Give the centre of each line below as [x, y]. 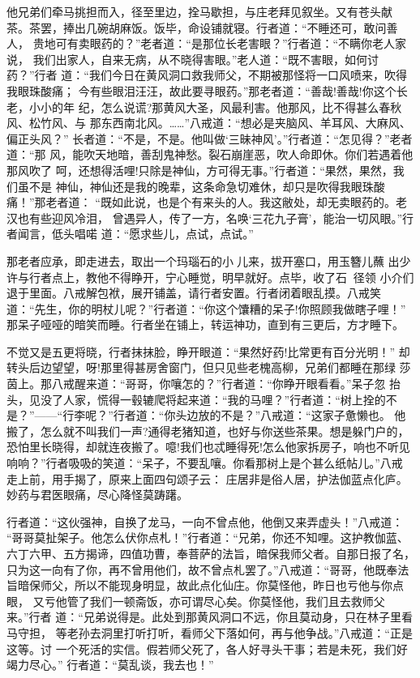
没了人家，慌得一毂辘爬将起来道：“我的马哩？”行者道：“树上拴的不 [219, 399]
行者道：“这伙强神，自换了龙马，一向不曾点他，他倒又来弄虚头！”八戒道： [205, 521]
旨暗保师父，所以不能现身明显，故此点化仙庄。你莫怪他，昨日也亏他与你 [199, 585]
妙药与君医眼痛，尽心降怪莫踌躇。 [97, 495]
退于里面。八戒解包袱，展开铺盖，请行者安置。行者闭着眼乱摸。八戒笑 [194, 293]
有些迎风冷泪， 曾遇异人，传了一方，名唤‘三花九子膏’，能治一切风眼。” [216, 217]
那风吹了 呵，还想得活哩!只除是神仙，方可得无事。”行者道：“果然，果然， [200, 170]
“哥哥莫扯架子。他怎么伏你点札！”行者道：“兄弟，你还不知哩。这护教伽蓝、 [208, 537]
